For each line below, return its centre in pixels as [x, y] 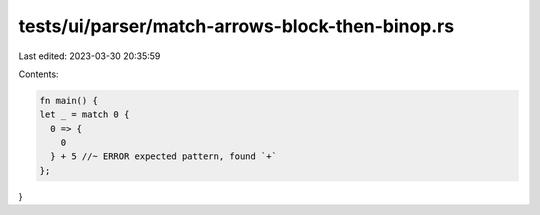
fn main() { [69, 100]
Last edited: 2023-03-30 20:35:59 [89, 56]
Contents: [38, 74]
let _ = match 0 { [84, 114]
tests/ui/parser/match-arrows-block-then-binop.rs [236, 26]
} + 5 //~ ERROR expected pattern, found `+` [163, 156]
